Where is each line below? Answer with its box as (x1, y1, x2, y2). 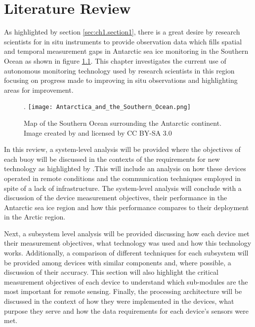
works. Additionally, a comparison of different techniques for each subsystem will (4, 248, 249, 258)
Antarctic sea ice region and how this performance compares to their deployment (4, 202, 249, 212)
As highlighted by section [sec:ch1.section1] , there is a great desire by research (4, 27, 240, 37)
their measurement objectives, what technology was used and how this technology (4, 238, 252, 248)
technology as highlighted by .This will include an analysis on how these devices (4, 163, 246, 174)
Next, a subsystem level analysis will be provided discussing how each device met (4, 228, 250, 238)
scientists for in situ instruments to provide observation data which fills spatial (4, 36, 242, 46)
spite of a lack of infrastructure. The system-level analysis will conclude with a (4, 182, 242, 193)
